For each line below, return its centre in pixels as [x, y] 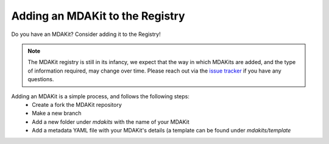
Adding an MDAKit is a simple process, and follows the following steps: [101, 96]
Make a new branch [57, 113]
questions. [41, 79]
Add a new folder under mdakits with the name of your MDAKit [111, 121]
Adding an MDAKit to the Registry [98, 16]
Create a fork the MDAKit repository [77, 104]
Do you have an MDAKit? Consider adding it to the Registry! [86, 34]
